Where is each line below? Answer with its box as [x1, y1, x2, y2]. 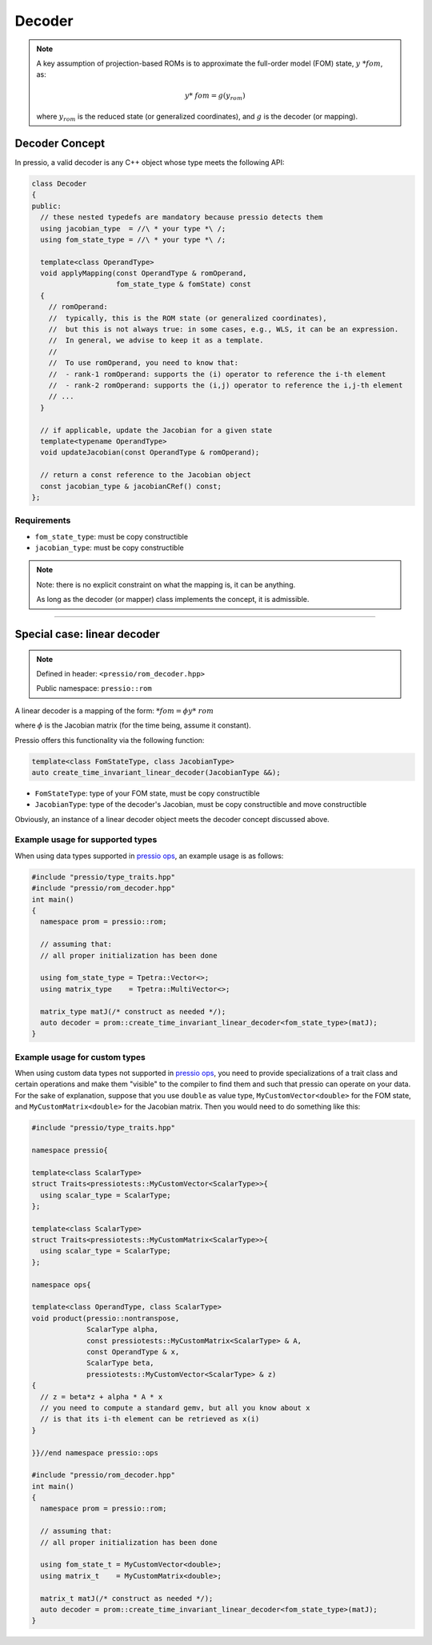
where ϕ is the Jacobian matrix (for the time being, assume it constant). [14, 720, 251, 730]
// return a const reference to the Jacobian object [40, 471, 251, 479]
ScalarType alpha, [86, 1325, 159, 1334]
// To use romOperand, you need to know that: [48, 359, 239, 367]
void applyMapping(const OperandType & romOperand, [40, 269, 247, 278]
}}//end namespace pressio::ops [31, 1448, 159, 1457]
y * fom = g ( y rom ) [184, 90, 246, 102]
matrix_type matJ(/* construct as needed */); [40, 1007, 226, 1016]
